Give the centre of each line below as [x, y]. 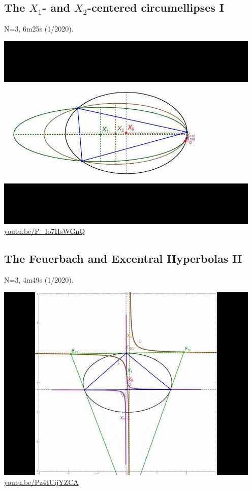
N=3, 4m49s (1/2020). [39, 280]
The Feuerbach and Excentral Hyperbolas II [123, 258]
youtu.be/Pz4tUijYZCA [41, 482]
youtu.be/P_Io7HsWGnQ [45, 231]
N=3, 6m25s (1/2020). [39, 29]
